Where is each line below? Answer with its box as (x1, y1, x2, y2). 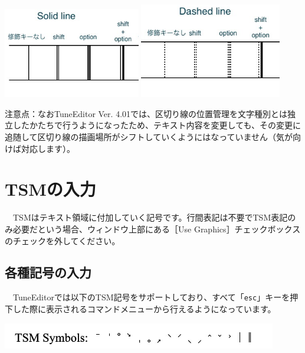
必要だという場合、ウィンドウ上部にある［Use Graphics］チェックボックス (12, 222, 301, 235)
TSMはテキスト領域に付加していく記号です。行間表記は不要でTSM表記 (12, 211, 288, 224)
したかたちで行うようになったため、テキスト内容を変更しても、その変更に (12, 119, 301, 131)
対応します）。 (21, 142, 75, 154)
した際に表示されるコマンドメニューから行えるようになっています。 (12, 302, 276, 315)
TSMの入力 (5, 177, 96, 201)
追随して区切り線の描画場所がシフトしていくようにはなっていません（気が (5, 131, 293, 143)
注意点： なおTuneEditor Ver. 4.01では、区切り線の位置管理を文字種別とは (5, 107, 288, 119)
